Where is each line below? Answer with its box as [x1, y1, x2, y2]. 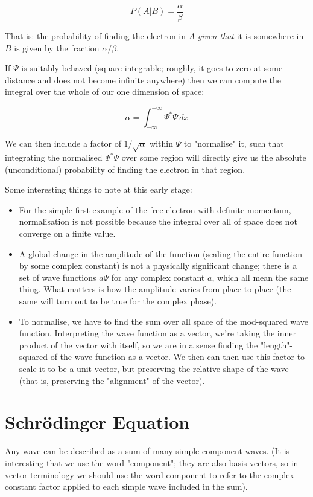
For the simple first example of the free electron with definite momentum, [19, 203, 291, 216]
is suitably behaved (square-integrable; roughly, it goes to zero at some [21, 62, 283, 74]
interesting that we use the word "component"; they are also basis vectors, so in [5, 456, 299, 469]
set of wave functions [19, 271, 96, 283]
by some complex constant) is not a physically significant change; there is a [19, 259, 297, 272]
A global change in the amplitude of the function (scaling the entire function [19, 247, 302, 260]
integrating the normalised [5, 151, 103, 164]
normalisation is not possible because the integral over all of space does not [19, 215, 297, 228]
